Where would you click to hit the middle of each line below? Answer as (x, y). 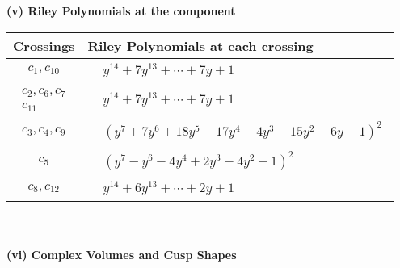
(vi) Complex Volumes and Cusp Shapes (122, 254)
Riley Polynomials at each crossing (200, 45)
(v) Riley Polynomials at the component (121, 10)
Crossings (44, 45)
